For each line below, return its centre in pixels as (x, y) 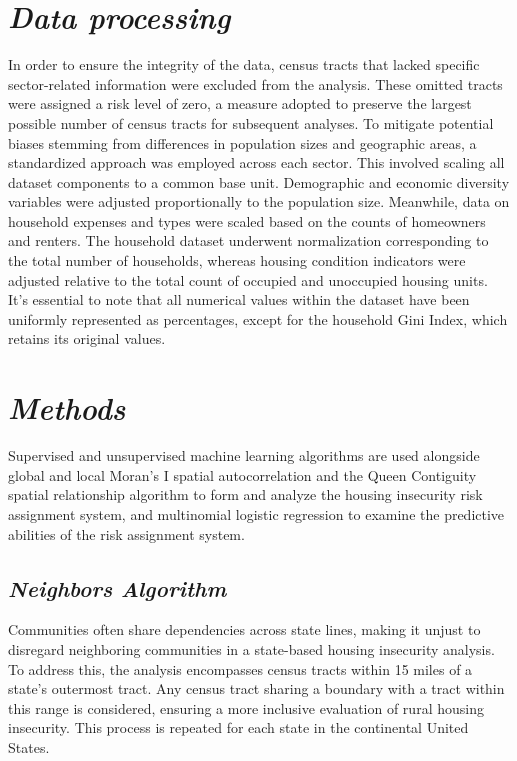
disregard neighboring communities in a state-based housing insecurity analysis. (251, 648)
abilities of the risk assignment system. (126, 533)
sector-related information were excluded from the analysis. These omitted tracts (255, 83)
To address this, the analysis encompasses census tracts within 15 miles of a (240, 668)
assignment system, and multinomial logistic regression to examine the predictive (256, 513)
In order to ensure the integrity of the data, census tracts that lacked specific (244, 64)
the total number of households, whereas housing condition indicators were (237, 260)
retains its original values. (87, 338)
